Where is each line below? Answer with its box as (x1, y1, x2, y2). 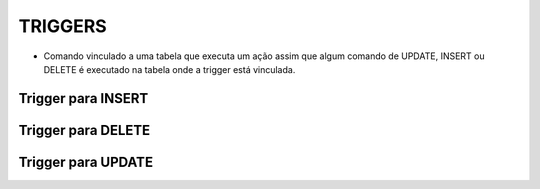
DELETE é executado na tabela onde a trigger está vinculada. (43, 63, 296, 75)
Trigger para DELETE (18, 121, 151, 139)
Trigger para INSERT (18, 90, 149, 107)
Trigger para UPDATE (18, 153, 154, 170)
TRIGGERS (18, 15, 107, 37)
